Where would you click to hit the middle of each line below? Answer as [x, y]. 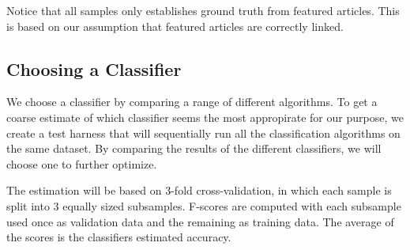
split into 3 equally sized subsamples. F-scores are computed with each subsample [204, 205]
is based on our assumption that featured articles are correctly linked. [175, 26]
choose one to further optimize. [82, 163]
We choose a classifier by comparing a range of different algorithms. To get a [192, 102]
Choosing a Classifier [94, 68]
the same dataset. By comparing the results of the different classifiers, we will [194, 148]
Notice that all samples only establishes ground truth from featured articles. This [203, 10]
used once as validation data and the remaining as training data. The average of [200, 221]
